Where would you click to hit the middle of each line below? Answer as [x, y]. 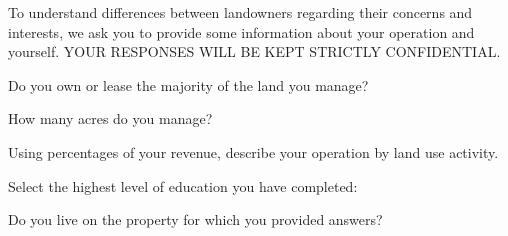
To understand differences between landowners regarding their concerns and [240, 12]
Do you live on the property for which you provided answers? [195, 219]
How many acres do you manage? [110, 118]
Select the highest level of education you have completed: [183, 185]
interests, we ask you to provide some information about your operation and [241, 31]
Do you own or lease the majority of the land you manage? [188, 84]
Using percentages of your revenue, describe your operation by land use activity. [253, 151]
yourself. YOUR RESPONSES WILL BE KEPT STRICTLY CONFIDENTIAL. [254, 51]
